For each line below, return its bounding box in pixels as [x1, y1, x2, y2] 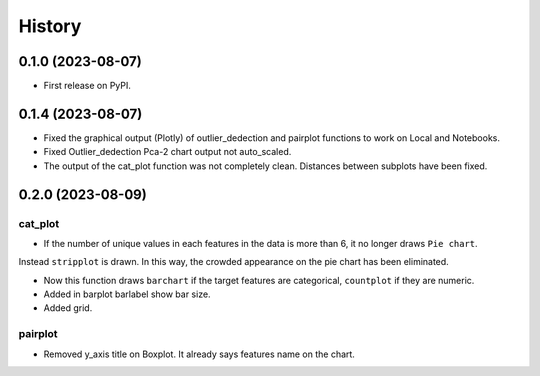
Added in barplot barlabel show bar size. [43, 288, 211, 300]
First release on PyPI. [43, 80, 132, 92]
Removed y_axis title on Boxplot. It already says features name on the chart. [43, 348, 355, 360]
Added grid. [43, 302, 93, 314]
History [18, 15, 82, 37]
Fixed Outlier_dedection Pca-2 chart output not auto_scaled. [43, 146, 292, 158]
